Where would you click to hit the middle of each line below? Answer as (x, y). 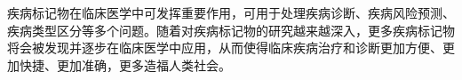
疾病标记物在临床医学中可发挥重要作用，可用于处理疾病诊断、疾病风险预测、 (231, 12)
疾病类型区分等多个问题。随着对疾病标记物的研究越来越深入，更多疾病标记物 (231, 30)
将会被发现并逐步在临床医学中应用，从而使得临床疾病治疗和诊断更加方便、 (225, 48)
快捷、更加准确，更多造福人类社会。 (125, 64)
